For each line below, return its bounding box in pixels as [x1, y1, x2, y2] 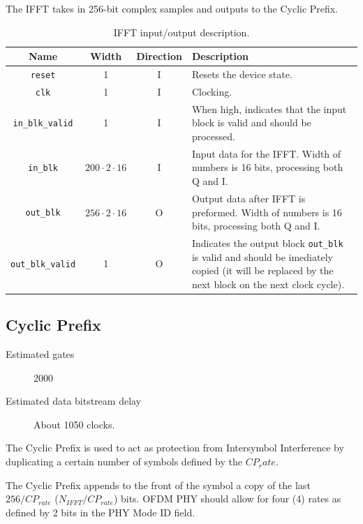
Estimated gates [6, 347, 75, 361]
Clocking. [191, 84, 232, 98]
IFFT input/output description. [113, 24, 250, 39]
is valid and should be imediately [191, 249, 333, 264]
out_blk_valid [10, 260, 76, 270]
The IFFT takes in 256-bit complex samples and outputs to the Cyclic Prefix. [6, 1, 339, 15]
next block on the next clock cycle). [191, 276, 345, 291]
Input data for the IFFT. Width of [191, 146, 341, 160]
